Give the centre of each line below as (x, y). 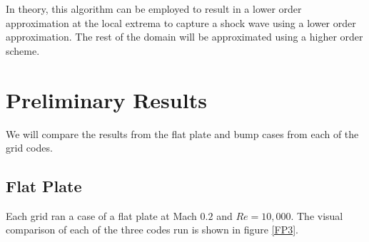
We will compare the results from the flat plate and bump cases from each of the (182, 133)
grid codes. (29, 148)
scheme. (23, 50)
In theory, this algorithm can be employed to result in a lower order (154, 9)
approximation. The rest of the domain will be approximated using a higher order (184, 37)
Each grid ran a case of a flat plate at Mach (101, 215)
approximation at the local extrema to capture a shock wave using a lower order (181, 22)
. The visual (317, 215)
